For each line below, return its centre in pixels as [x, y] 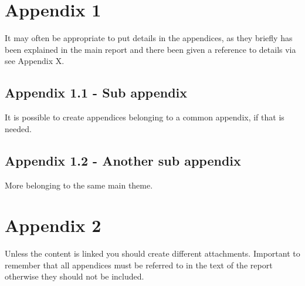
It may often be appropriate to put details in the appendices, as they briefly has [149, 38]
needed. [18, 128]
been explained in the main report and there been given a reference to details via [150, 49]
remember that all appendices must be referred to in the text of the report [139, 265]
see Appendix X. [35, 61]
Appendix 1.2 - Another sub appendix [123, 160]
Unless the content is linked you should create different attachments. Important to [152, 253]
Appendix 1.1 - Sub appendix [96, 92]
